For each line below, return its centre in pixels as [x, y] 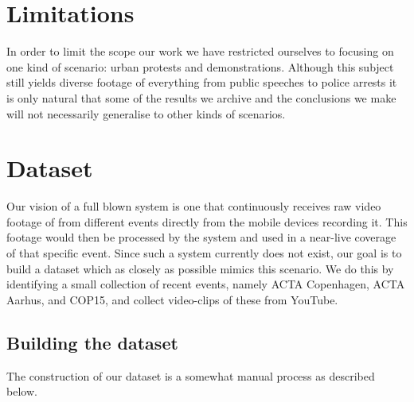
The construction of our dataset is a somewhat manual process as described [191, 375]
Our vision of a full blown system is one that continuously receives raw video [194, 206]
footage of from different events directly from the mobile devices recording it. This [207, 221]
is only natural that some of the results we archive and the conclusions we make [201, 97]
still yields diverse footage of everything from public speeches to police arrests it [202, 82]
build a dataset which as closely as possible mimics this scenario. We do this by [200, 268]
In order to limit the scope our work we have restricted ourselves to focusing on [200, 51]
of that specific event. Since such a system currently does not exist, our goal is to [204, 253]
